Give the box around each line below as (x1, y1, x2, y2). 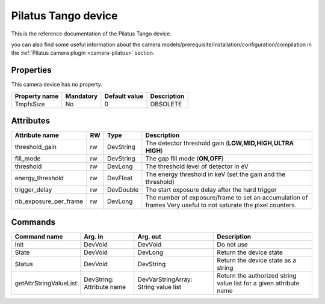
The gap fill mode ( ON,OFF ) (145, 154, 224, 163)
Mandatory (65, 92, 98, 100)
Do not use (217, 240, 248, 249)
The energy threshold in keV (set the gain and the (145, 170, 286, 178)
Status (14, 260, 33, 268)
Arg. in (84, 232, 104, 240)
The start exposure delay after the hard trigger (145, 186, 277, 194)
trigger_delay (14, 186, 52, 194)
